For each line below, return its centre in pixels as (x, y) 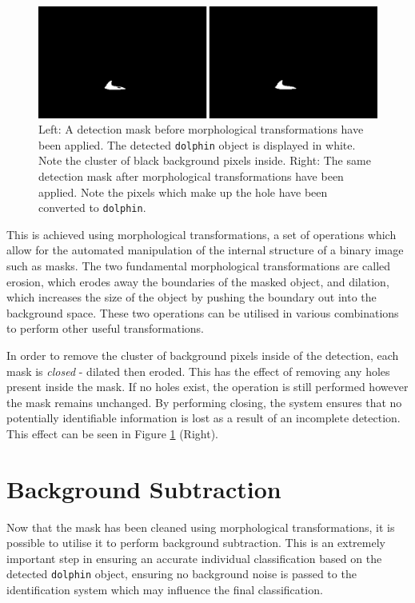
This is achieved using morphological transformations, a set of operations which (202, 234)
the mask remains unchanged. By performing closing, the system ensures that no (204, 402)
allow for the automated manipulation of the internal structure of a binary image (205, 250)
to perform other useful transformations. (106, 328)
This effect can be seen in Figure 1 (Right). (112, 433)
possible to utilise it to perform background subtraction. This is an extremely (196, 543)
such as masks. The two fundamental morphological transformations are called (199, 266)
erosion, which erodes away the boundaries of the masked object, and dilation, (198, 281)
